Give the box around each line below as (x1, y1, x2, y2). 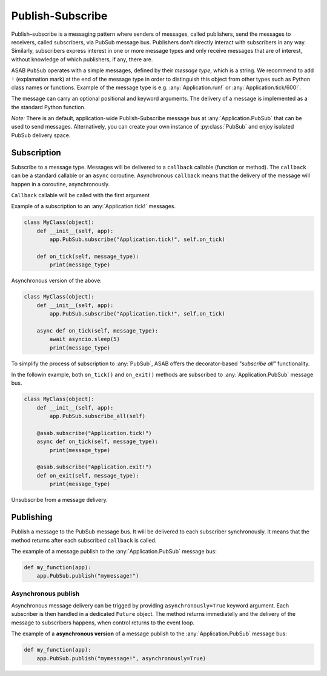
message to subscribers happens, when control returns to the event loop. (11, 619, 195, 626)
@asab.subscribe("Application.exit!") (36, 464, 152, 470)
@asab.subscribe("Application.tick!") (36, 430, 152, 436)
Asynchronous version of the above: (11, 277, 102, 285)
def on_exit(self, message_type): (36, 472, 139, 479)
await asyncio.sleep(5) (49, 336, 121, 343)
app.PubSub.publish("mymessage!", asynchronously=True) (36, 655, 206, 661)
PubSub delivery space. (11, 131, 71, 139)
